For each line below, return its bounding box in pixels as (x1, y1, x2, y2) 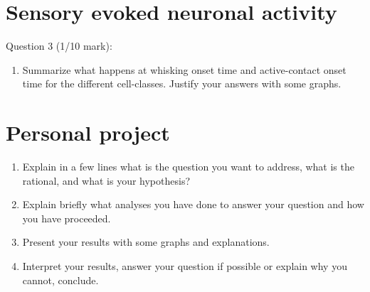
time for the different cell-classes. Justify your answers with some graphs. (22, 76, 342, 91)
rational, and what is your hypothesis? (22, 173, 191, 188)
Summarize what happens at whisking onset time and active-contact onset (22, 62, 347, 77)
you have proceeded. (22, 210, 111, 225)
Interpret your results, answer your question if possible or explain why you (22, 259, 347, 273)
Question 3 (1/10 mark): (6, 38, 112, 53)
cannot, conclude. (22, 272, 99, 287)
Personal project (6, 118, 170, 147)
